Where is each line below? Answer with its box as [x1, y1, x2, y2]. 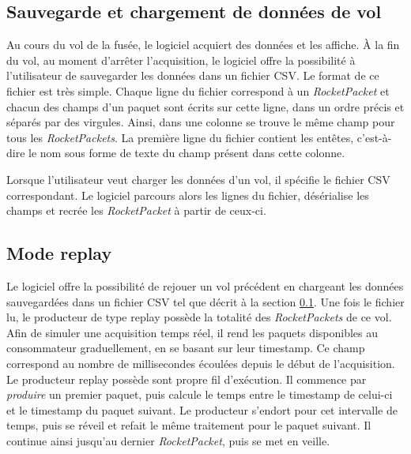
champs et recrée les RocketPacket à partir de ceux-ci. [6, 202, 266, 219]
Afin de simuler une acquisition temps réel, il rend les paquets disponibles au [6, 324, 379, 340]
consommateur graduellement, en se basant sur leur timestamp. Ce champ [6, 340, 365, 356]
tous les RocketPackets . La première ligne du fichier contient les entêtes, [6, 129, 354, 145]
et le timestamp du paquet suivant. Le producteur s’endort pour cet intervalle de [6, 401, 398, 418]
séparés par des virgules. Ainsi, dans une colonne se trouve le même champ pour [6, 114, 395, 130]
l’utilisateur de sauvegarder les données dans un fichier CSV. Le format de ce [6, 67, 379, 84]
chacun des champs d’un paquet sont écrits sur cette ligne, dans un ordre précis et [6, 98, 405, 114]
